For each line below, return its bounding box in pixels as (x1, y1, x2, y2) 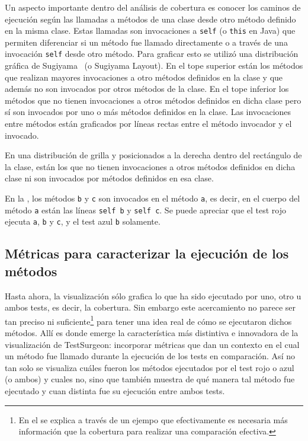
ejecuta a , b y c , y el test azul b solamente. (5, 215, 161, 228)
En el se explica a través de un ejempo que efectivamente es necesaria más (18, 413, 288, 426)
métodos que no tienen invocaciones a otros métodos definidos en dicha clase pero (5, 94, 301, 106)
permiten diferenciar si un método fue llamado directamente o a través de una (5, 36, 288, 48)
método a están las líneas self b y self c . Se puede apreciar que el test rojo (5, 203, 286, 216)
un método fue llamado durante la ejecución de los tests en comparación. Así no (5, 350, 295, 362)
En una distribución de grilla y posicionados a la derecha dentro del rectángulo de (5, 149, 302, 161)
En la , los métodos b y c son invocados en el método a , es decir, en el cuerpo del (5, 192, 300, 204)
